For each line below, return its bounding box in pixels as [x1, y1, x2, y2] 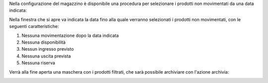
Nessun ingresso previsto [21, 46, 74, 52]
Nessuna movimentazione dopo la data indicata [21, 32, 119, 38]
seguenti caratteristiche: [9, 24, 59, 29]
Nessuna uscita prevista [21, 53, 71, 59]
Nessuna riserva [21, 60, 56, 66]
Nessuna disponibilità [21, 39, 66, 45]
